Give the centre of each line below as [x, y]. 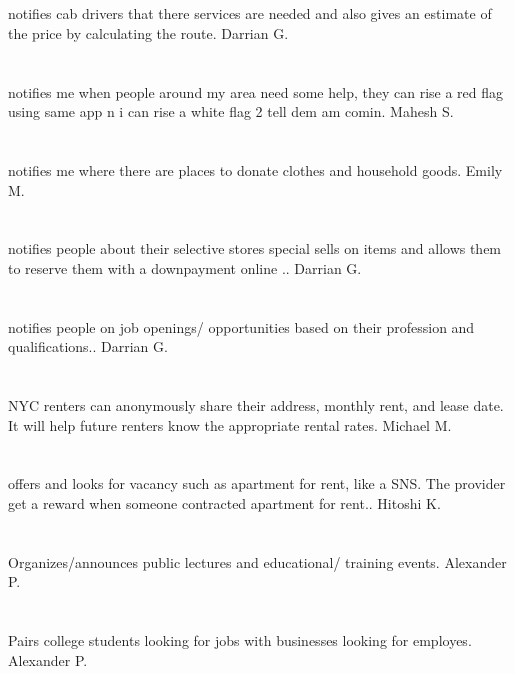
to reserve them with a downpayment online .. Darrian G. [185, 267]
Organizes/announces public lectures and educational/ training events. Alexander [257, 561]
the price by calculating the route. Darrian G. [148, 32]
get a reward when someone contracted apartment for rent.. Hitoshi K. [224, 503]
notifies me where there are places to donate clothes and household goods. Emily [255, 169]
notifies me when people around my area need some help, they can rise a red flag [256, 91]
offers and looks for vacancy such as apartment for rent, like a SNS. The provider [257, 483]
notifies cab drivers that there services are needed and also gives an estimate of [250, 13]
